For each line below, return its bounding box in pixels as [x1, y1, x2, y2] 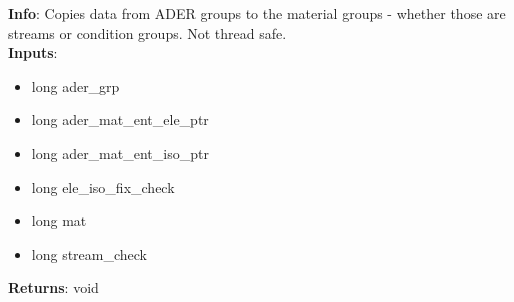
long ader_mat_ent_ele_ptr [31, 109, 209, 130]
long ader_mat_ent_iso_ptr [31, 142, 209, 163]
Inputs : [8, 42, 58, 63]
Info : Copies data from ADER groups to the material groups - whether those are [8, 3, 506, 23]
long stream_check [31, 243, 148, 264]
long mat [31, 210, 87, 231]
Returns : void [8, 277, 99, 298]
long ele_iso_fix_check [31, 176, 175, 197]
